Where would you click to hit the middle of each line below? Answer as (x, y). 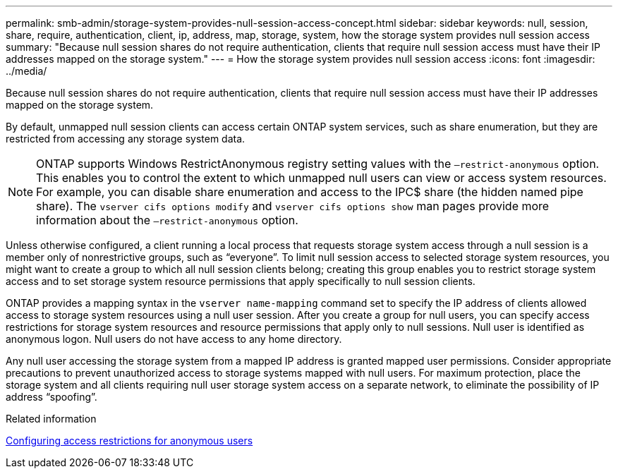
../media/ (26, 71)
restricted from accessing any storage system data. (126, 139)
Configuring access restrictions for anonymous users (129, 440)
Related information (51, 419)
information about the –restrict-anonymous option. (167, 220)
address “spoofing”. (51, 397)
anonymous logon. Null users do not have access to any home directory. (174, 339)
